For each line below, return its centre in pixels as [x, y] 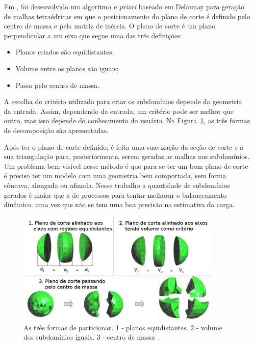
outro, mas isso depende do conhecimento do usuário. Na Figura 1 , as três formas [127, 120]
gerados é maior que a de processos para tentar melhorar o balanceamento [115, 195]
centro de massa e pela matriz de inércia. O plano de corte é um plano [110, 26]
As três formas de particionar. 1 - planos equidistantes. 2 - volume [123, 327]
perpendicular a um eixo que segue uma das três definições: [93, 35]
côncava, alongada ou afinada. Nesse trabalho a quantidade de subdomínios [117, 185]
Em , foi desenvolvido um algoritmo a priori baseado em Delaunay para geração [124, 6]
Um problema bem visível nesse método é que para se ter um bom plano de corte [126, 166]
